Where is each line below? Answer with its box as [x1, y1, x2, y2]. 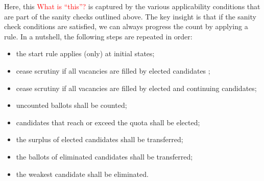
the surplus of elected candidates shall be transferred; [16, 134, 183, 145]
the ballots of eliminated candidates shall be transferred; [16, 151, 193, 162]
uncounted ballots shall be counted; [16, 100, 127, 110]
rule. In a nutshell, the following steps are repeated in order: [4, 31, 193, 41]
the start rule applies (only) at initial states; [16, 48, 155, 59]
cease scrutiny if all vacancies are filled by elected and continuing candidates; [16, 82, 257, 93]
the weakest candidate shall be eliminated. [16, 168, 149, 179]
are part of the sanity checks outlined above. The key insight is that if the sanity [4, 11, 256, 21]
